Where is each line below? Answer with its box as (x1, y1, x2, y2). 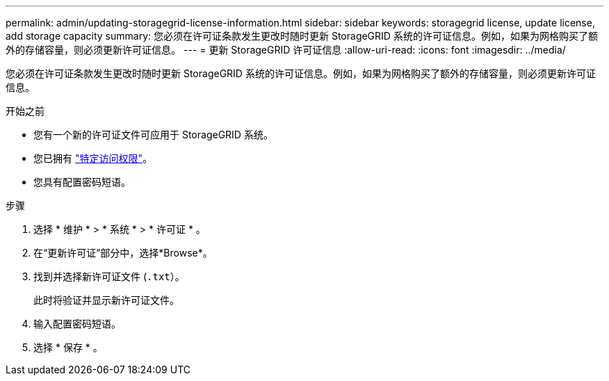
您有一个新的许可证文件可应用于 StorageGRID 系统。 (33, 129, 273, 140)
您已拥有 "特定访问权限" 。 (33, 152, 152, 164)
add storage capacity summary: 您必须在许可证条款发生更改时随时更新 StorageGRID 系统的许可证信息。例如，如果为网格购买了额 (6, 30, 598, 42)
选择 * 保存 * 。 (33, 341, 103, 353)
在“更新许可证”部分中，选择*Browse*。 (33, 247, 213, 259)
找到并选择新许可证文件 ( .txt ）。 (33, 270, 185, 282)
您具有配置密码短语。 (33, 176, 131, 188)
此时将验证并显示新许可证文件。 (33, 294, 179, 306)
